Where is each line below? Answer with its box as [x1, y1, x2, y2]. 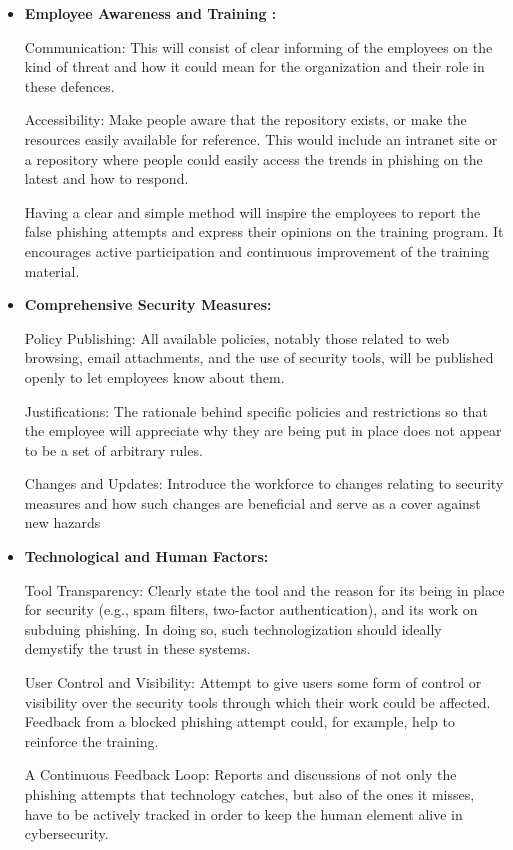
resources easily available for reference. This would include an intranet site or [24, 128, 498, 149]
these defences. [24, 75, 115, 96]
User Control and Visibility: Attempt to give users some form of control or [24, 672, 482, 693]
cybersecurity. [24, 823, 109, 844]
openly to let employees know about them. [24, 366, 285, 387]
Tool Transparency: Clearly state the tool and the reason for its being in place [24, 579, 505, 600]
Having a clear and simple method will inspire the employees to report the [24, 201, 481, 222]
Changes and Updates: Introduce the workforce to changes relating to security [24, 473, 504, 494]
